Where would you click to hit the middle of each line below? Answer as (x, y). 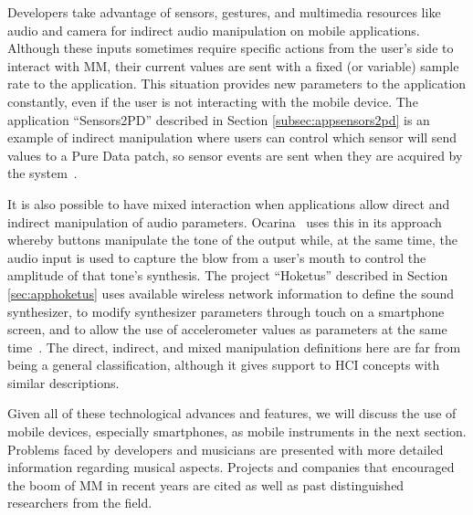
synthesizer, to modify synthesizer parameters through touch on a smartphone (226, 311)
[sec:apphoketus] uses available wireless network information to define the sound (231, 293)
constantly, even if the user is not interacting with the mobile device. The (213, 101)
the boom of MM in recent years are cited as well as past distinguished (206, 484)
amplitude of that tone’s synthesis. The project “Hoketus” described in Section (228, 275)
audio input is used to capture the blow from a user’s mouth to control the (217, 257)
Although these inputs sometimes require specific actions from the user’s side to (231, 48)
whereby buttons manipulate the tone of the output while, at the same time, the (232, 240)
